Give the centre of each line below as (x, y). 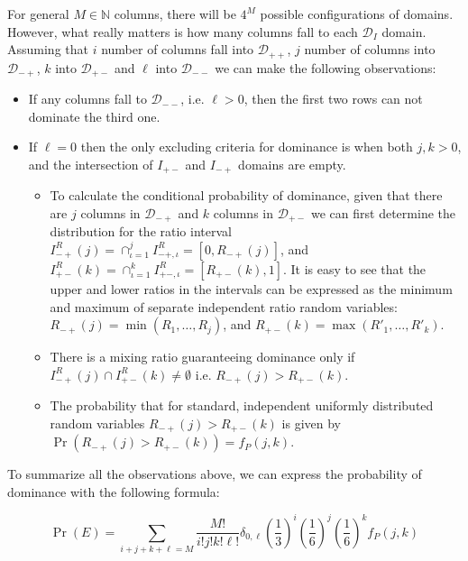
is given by (312, 423)
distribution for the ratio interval (141, 231)
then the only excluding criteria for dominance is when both (247, 147)
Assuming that (48, 49)
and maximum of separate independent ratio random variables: (224, 306)
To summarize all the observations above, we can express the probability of (215, 474)
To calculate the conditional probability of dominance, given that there (246, 195)
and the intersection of (91, 164)
